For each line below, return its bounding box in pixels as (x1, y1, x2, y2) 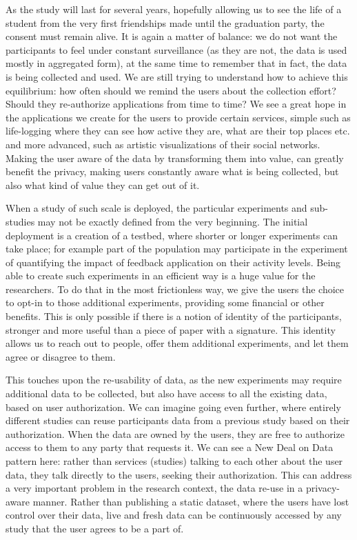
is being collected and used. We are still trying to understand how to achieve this (6, 69, 348, 83)
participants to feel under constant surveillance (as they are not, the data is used (6, 42, 347, 57)
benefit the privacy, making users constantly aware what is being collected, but (6, 164, 339, 179)
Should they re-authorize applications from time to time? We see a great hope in (6, 97, 347, 111)
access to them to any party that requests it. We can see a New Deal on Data (6, 440, 334, 454)
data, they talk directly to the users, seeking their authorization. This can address (6, 467, 352, 481)
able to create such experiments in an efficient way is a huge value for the (6, 268, 316, 283)
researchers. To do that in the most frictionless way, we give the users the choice (6, 281, 345, 296)
